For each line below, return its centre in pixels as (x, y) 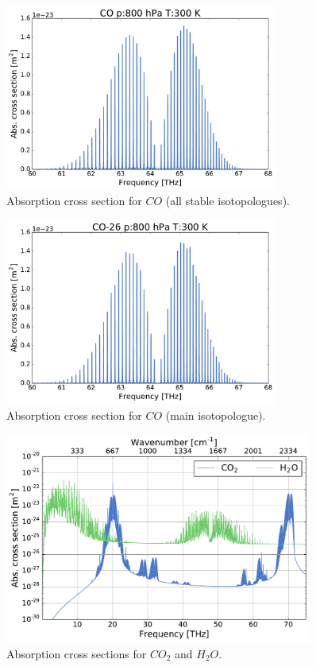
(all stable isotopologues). (227, 201)
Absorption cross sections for (77, 653)
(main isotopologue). (216, 415)
